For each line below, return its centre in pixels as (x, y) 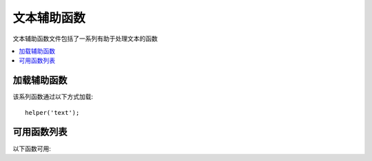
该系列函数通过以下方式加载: (53, 97)
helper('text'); (52, 112)
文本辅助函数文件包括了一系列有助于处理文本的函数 (85, 39)
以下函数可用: (32, 149)
